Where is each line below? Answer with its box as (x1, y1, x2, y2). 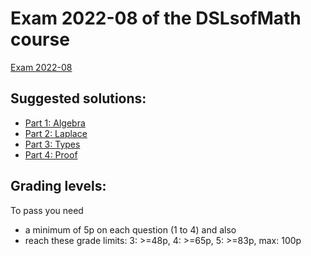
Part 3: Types (24, 138, 81, 150)
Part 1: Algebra (24, 117, 86, 129)
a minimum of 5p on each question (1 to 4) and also (24, 223, 237, 236)
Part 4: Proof (24, 148, 78, 161)
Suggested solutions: (10, 90, 147, 107)
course (10, 28, 70, 51)
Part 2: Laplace (24, 127, 88, 139)
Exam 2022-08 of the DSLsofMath (10, 7, 302, 30)
